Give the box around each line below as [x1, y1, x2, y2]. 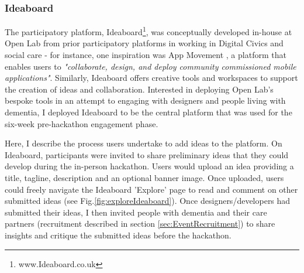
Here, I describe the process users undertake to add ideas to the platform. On [5, 137, 282, 149]
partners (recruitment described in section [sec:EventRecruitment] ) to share [5, 217, 275, 230]
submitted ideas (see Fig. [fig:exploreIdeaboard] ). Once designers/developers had [5, 194, 291, 207]
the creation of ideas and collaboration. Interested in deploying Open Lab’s [5, 83, 274, 95]
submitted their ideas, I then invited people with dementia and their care [5, 206, 267, 218]
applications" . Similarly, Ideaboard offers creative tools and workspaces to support [5, 71, 298, 84]
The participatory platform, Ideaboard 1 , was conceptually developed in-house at [5, 24, 292, 37]
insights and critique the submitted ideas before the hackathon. [5, 228, 232, 241]
